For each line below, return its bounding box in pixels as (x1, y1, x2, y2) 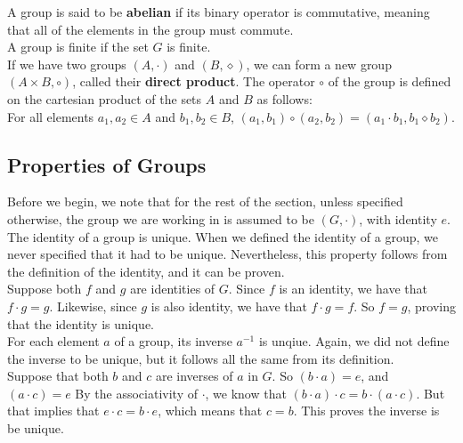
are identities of (130, 279, 215, 298)
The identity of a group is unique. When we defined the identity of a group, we (7, 227, 438, 246)
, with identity (359, 209, 437, 228)
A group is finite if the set (7, 37, 149, 56)
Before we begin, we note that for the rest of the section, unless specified (7, 192, 403, 211)
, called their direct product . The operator (72, 72, 315, 91)
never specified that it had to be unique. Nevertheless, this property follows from (7, 245, 448, 263)
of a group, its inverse (114, 332, 232, 350)
